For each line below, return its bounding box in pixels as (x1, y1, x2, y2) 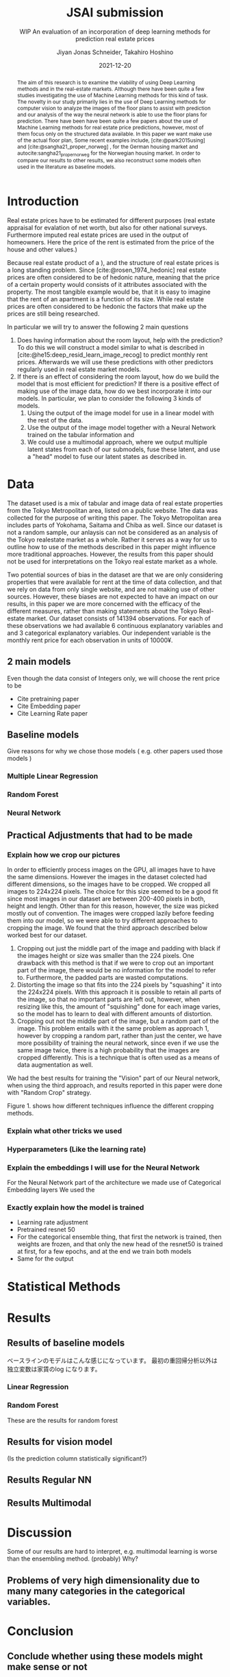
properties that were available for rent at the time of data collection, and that (7, 577, 222, 586)
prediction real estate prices (75, 34, 155, 42)
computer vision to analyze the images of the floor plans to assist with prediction (16, 104, 211, 112)
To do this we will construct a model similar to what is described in (16, 343, 205, 351)
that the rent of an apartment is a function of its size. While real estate (7, 294, 204, 303)
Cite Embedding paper (16, 702, 81, 710)
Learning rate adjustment (16, 1218, 88, 1226)
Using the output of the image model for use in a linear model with (27, 409, 214, 417)
